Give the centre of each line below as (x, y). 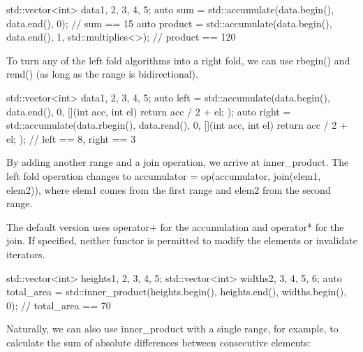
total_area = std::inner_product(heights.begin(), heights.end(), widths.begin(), (177, 291)
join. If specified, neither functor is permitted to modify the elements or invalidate (182, 240)
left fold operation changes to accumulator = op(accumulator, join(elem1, (164, 175)
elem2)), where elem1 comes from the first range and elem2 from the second (169, 189)
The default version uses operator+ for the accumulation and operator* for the (175, 226)
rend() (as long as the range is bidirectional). (102, 74)
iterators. (26, 254)
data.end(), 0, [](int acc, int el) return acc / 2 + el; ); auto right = (149, 111)
